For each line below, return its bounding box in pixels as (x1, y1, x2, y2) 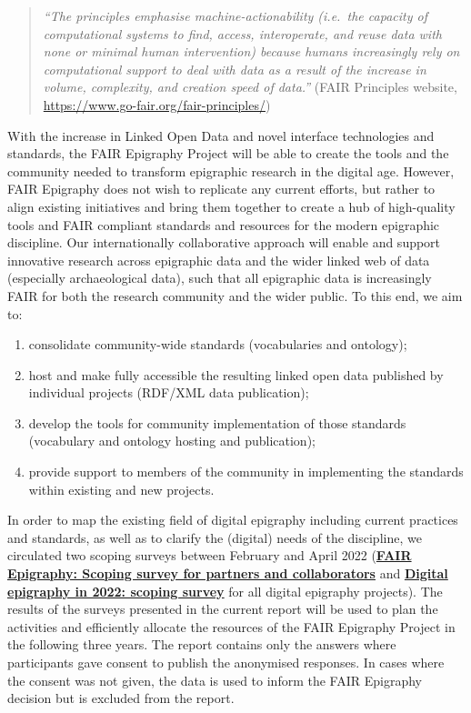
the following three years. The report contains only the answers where (7, 635, 396, 654)
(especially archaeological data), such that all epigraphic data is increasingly (7, 268, 432, 287)
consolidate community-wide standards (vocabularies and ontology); (28, 335, 407, 354)
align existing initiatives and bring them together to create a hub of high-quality (7, 196, 456, 216)
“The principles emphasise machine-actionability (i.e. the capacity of (43, 6, 427, 25)
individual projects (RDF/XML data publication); (28, 383, 309, 402)
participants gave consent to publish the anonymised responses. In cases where (7, 653, 445, 671)
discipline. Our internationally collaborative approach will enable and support (7, 233, 441, 252)
